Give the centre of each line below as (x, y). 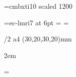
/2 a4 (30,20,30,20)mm (38, 39)
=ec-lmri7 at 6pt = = (37, 22)
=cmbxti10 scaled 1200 (38, 6)
